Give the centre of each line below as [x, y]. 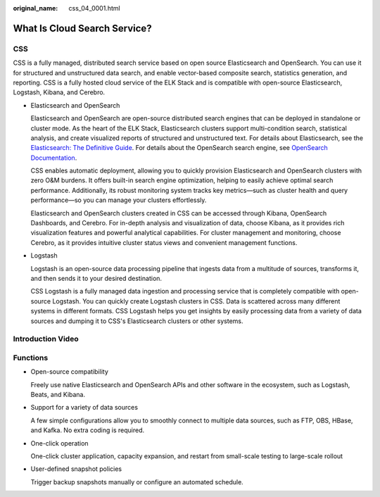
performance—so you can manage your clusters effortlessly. [119, 200]
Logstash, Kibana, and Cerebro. [59, 92]
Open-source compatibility [70, 372]
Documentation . [54, 158]
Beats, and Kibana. [58, 395]
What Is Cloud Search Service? [82, 28]
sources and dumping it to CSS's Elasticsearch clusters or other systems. [137, 321]
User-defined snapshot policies [76, 469]
